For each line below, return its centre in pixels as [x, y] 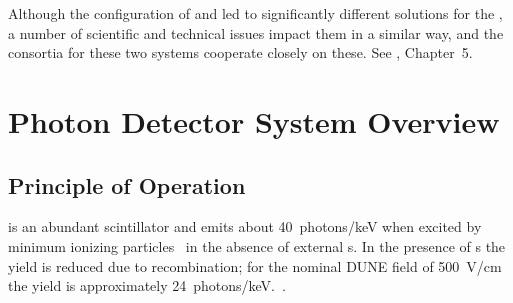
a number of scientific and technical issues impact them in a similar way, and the [256, 32]
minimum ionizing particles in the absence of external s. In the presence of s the [257, 245]
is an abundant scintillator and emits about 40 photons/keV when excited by [245, 226]
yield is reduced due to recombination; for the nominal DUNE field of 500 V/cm [255, 265]
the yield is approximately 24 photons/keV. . [147, 285]
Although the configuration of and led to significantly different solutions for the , [255, 13]
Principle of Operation [127, 184]
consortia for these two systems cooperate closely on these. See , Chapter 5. [240, 52]
